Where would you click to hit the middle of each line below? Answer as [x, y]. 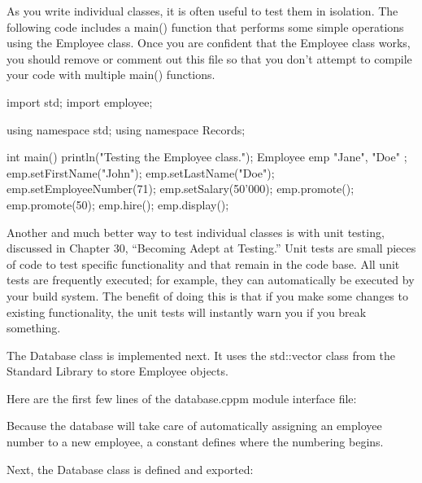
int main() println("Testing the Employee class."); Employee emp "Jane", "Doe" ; [207, 157]
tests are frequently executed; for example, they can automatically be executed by [211, 280]
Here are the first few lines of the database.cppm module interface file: [182, 398]
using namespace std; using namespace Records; [126, 129]
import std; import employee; [80, 101]
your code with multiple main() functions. [111, 75]
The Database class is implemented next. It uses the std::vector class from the [201, 355]
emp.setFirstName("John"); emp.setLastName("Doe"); [141, 172]
